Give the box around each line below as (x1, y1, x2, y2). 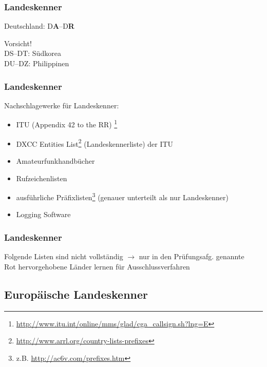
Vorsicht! (4, 37, 32, 48)
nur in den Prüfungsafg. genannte (139, 251, 244, 262)
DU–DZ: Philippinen (4, 58, 69, 68)
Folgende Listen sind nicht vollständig (4, 251, 123, 262)
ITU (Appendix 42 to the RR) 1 (16, 118, 118, 130)
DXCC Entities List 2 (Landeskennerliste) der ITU (16, 137, 174, 149)
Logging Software (16, 209, 71, 220)
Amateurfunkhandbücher (16, 155, 95, 166)
